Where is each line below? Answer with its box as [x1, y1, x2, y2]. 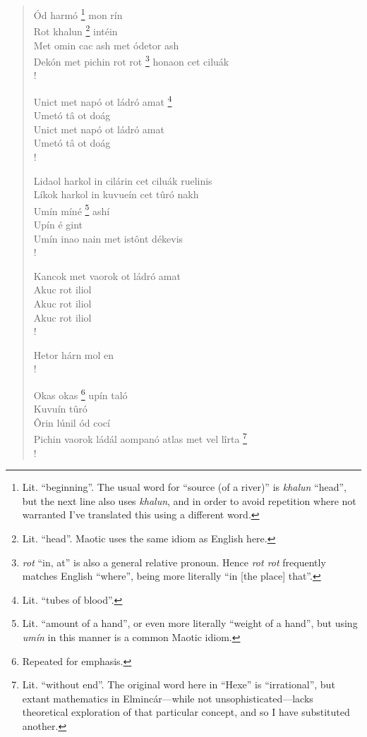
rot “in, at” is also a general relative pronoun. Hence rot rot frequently [22, 554, 326, 569]
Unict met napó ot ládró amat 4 [33, 92, 172, 109]
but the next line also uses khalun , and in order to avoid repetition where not [22, 493, 356, 508]
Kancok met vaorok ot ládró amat [33, 268, 181, 283]
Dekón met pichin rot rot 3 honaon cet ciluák [33, 52, 229, 68]
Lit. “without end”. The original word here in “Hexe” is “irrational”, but [22, 677, 335, 692]
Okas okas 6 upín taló [33, 385, 128, 402]
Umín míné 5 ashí [33, 201, 110, 218]
